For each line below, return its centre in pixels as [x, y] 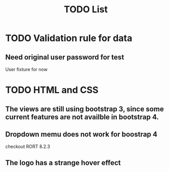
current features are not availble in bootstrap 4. [82, 117]
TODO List [86, 9]
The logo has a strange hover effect [63, 163]
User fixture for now [26, 69]
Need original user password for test [65, 57]
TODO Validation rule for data [69, 38]
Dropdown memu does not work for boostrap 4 [81, 134]
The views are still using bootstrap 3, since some [85, 109]
